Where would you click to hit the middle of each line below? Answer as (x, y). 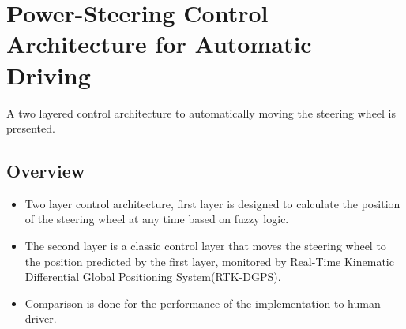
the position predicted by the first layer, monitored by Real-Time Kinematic (209, 261)
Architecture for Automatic (159, 44)
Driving (49, 75)
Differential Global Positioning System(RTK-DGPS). (153, 277)
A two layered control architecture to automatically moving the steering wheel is (201, 112)
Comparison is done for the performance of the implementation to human (203, 303)
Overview (46, 171)
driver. (41, 318)
